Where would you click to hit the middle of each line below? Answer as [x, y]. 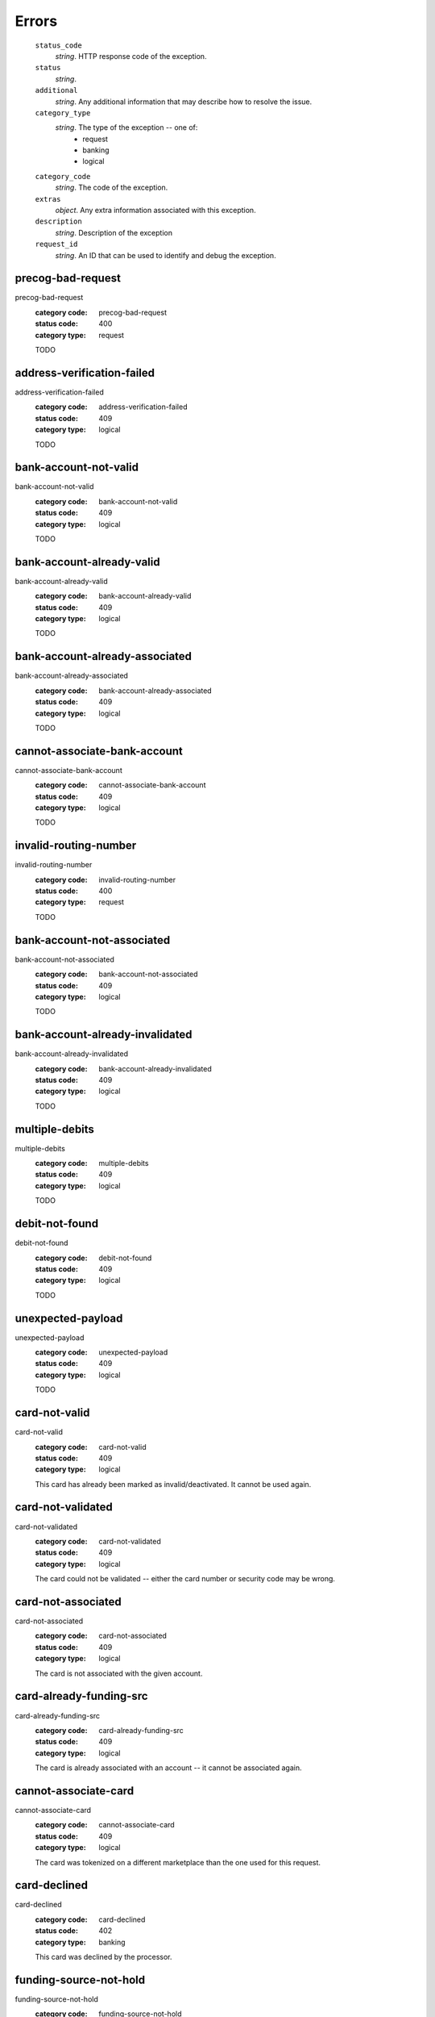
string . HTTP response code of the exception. [131, 56]
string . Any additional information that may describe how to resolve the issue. [184, 102]
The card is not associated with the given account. [119, 1673]
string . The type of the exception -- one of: [126, 127]
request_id [56, 244]
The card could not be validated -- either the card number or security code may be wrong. [185, 1579]
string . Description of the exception [114, 232]
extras [48, 199]
